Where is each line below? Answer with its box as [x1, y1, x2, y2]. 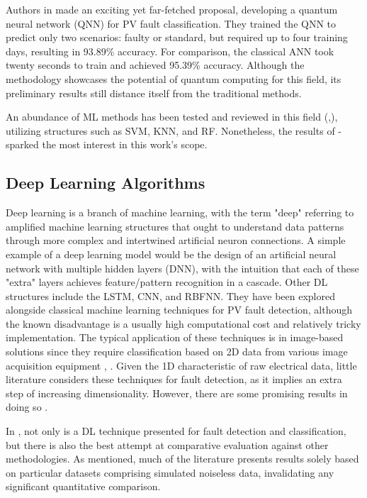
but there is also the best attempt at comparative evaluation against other [6, 437, 329, 452]
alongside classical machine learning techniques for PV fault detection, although [6, 302, 353, 317]
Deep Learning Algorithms [6, 172, 205, 194]
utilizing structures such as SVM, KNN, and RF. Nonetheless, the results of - [6, 123, 342, 138]
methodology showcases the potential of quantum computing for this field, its [6, 71, 341, 86]
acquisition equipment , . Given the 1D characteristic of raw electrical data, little [6, 358, 357, 372]
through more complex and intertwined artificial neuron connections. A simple [6, 233, 346, 248]
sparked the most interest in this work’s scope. [6, 137, 208, 152]
